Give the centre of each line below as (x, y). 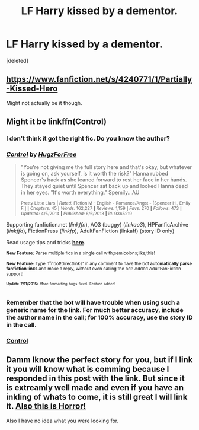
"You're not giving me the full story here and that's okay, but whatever (106, 167)
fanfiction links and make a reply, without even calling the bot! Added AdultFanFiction (94, 269)
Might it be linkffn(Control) (56, 122)
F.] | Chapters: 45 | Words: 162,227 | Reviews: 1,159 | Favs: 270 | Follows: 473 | (101, 209)
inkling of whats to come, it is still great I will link (97, 397)
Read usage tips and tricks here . (46, 243)
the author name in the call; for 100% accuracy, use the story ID (99, 317)
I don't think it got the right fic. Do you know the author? (88, 139)
